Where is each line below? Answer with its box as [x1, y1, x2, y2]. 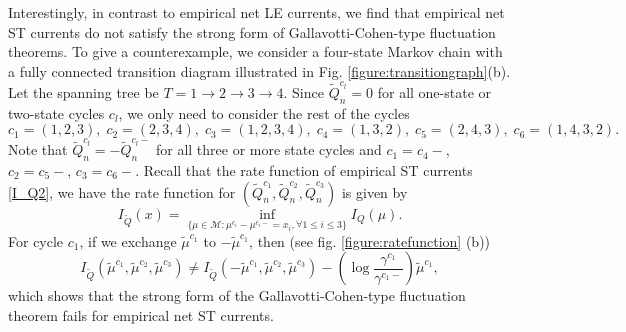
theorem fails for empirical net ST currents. [8, 305, 274, 325]
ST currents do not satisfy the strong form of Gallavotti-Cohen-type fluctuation [8, 21, 496, 42]
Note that [8, 139, 68, 160]
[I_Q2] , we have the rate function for [8, 181, 236, 202]
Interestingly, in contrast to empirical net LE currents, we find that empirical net [8, 2, 505, 22]
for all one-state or [377, 82, 492, 103]
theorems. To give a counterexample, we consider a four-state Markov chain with [8, 41, 503, 62]
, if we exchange [79, 230, 177, 251]
